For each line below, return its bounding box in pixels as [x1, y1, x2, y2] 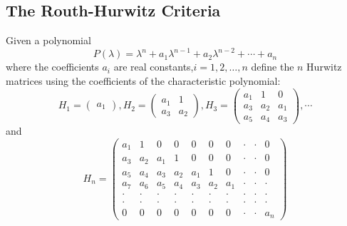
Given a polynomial [6, 33, 91, 48]
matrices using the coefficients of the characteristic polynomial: [6, 73, 281, 88]
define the [251, 59, 294, 74]
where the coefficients [6, 59, 99, 74]
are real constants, [113, 59, 194, 74]
